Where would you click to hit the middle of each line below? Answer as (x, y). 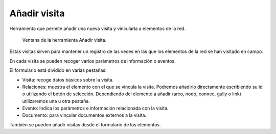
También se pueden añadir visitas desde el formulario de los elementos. (85, 124)
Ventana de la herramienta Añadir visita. (64, 40)
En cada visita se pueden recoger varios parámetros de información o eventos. (93, 61)
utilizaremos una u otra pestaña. (56, 101)
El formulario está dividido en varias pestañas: (58, 70)
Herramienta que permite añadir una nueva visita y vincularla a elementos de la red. (98, 29)
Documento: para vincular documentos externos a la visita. (84, 115)
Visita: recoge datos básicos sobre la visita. (68, 79)
